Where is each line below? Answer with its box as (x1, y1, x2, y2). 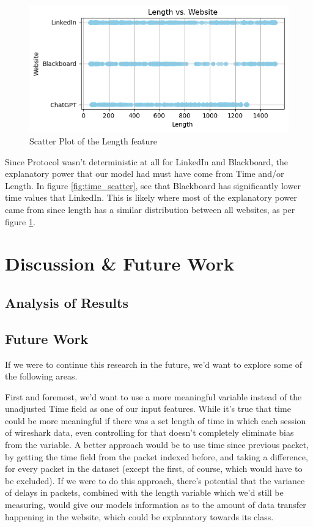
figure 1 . (5, 215, 35, 228)
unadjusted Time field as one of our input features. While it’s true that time (5, 402, 291, 415)
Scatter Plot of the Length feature (29, 135, 157, 147)
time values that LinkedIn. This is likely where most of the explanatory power (5, 191, 297, 204)
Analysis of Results (5, 293, 128, 312)
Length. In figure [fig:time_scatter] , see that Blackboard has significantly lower (5, 179, 301, 192)
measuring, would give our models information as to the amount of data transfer (5, 498, 306, 511)
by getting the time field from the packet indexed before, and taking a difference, (5, 450, 308, 463)
